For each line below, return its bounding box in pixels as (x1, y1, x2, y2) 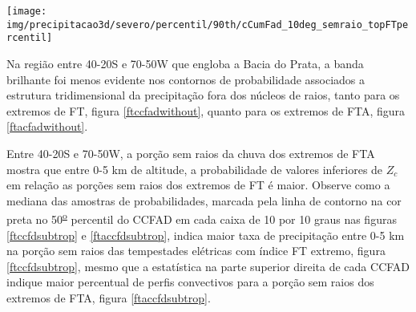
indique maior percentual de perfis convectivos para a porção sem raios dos (6, 274, 374, 290)
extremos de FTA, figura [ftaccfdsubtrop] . (6, 289, 211, 306)
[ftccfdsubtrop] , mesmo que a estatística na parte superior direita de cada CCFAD (6, 257, 410, 274)
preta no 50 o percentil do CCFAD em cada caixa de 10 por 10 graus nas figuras (6, 209, 397, 227)
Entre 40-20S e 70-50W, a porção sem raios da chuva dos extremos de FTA (6, 144, 375, 161)
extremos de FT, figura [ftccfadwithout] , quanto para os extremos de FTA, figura (6, 102, 406, 119)
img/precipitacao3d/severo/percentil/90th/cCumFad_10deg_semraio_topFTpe (6, 18, 409, 30)
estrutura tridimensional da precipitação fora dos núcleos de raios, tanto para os (6, 87, 400, 103)
